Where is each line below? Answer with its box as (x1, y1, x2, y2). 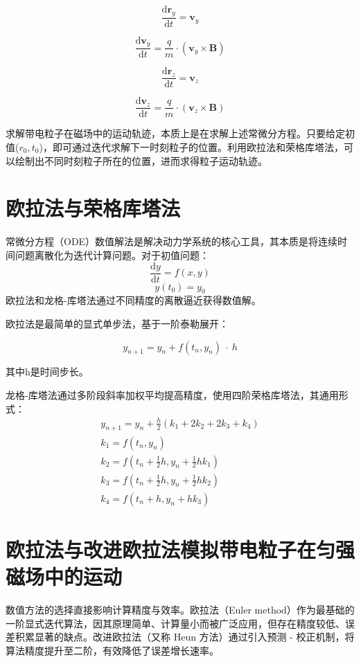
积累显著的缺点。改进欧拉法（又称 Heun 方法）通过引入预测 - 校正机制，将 (15, 629, 355, 644)
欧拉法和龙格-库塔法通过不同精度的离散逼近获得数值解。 (6, 293, 261, 307)
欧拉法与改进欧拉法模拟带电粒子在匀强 (6, 535, 355, 563)
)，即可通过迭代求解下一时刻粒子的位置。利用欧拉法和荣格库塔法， (39, 140, 344, 154)
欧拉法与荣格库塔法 (6, 194, 181, 222)
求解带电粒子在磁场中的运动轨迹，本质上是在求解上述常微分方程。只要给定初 (6, 126, 355, 141)
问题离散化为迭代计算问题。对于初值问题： (15, 247, 209, 262)
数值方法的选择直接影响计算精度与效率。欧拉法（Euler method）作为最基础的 (6, 602, 355, 616)
